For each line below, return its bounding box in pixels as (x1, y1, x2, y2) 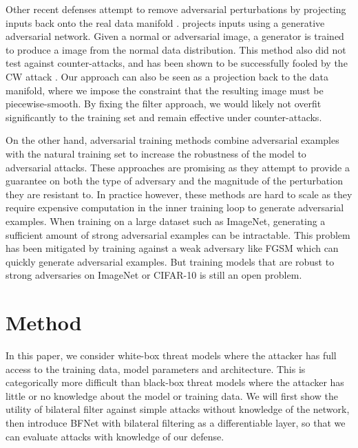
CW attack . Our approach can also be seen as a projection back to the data (6, 69, 328, 83)
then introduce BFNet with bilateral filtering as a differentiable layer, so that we (6, 415, 346, 429)
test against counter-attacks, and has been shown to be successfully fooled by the (6, 56, 348, 70)
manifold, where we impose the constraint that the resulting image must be (6, 83, 324, 97)
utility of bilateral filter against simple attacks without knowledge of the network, (6, 402, 350, 416)
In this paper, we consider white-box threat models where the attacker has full (6, 348, 337, 362)
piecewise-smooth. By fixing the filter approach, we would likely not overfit (6, 96, 322, 111)
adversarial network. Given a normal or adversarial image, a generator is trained (6, 29, 344, 43)
